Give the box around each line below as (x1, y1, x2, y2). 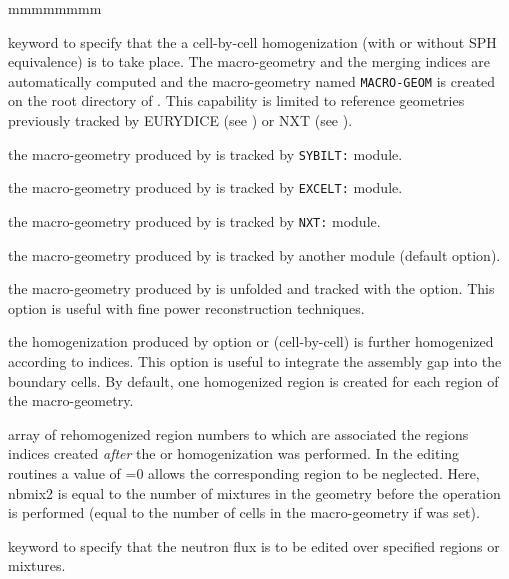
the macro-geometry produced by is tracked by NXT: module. (8, 210, 381, 231)
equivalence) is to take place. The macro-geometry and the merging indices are (8, 51, 491, 72)
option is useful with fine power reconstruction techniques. (8, 297, 365, 318)
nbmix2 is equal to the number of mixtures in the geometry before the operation (8, 482, 501, 503)
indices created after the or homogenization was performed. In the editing (8, 443, 460, 464)
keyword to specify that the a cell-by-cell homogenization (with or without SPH (8, 31, 497, 52)
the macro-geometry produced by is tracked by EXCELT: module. (8, 177, 403, 198)
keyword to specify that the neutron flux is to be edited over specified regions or (8, 535, 500, 556)
